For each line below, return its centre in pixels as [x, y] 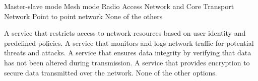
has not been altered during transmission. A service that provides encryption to [127, 62]
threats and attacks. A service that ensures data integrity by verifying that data [128, 53]
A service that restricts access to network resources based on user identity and [125, 33]
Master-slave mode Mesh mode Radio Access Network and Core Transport [119, 6]
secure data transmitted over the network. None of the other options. [111, 72]
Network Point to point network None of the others [83, 16]
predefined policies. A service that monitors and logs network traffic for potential [129, 43]
